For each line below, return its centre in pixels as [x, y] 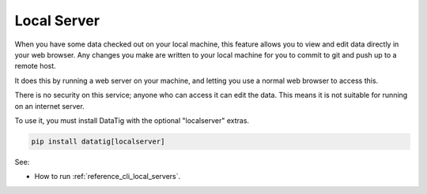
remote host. [36, 66]
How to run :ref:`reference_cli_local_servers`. [108, 177]
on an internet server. [49, 106]
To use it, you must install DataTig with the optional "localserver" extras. [132, 120]
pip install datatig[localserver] [98, 141]
